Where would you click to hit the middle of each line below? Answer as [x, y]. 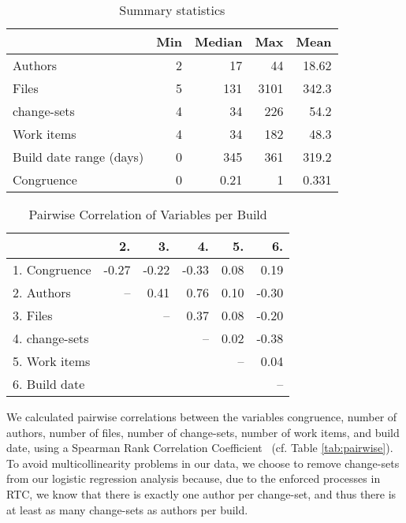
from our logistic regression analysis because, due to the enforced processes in [194, 478]
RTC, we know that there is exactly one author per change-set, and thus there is [201, 493]
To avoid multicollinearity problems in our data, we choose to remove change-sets [203, 463]
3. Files [33, 315]
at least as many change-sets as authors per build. [127, 509]
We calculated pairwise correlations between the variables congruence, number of [202, 417]
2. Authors [42, 292]
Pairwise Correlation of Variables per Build [148, 214]
